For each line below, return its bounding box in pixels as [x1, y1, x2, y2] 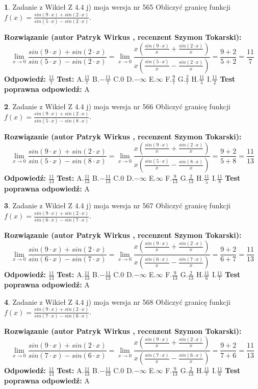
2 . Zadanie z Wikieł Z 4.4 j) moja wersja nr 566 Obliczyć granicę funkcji [4, 101, 230, 111]
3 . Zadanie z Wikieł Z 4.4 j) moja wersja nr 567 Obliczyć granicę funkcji [4, 200, 230, 211]
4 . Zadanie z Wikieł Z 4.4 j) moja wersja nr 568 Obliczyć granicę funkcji [4, 296, 230, 307]
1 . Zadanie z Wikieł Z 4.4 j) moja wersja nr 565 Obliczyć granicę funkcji [4, 2, 230, 12]
